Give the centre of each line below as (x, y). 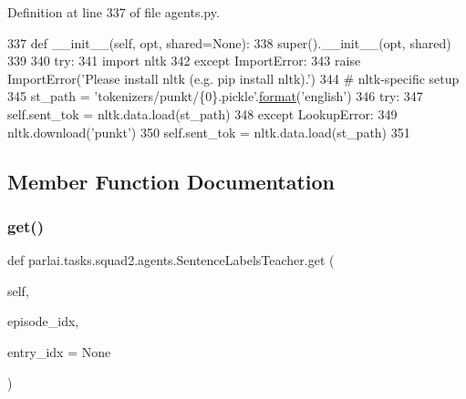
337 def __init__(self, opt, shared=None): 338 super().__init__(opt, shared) (229, 42)
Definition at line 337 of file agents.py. (114, 12)
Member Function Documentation (171, 181)
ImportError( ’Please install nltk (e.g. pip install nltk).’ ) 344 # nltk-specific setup (233, 78)
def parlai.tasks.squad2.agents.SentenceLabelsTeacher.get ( (171, 260)
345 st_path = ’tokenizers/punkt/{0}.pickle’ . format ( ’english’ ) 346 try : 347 (215, 96)
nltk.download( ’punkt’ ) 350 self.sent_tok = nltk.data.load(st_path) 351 (209, 132)
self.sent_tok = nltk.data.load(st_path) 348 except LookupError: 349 (202, 113)
